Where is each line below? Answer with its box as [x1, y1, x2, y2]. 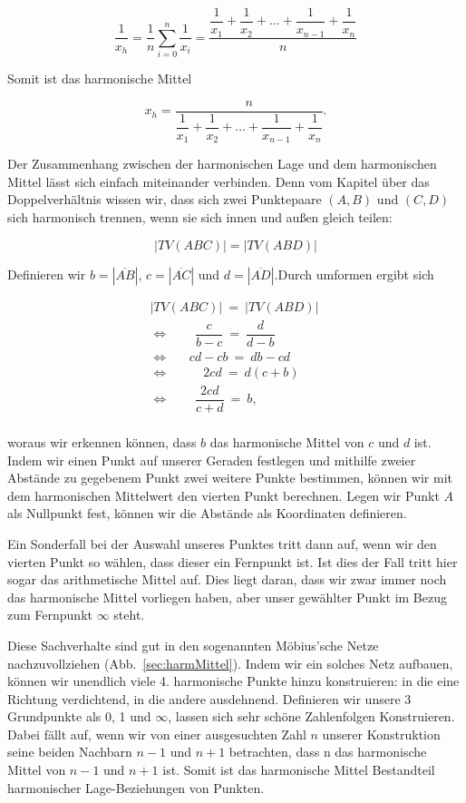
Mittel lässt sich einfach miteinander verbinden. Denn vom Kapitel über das [7, 171, 430, 191]
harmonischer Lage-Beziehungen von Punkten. [7, 778, 265, 797]
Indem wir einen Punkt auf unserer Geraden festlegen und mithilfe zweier [7, 450, 416, 469]
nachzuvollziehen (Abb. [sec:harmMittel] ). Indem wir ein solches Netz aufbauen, [7, 653, 453, 672]
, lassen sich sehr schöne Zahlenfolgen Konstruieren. [168, 707, 455, 726]
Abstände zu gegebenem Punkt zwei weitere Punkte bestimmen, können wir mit [7, 468, 452, 487]
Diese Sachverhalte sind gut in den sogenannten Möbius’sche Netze [7, 635, 379, 654]
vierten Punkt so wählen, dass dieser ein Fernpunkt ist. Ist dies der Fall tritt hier [7, 552, 458, 571]
